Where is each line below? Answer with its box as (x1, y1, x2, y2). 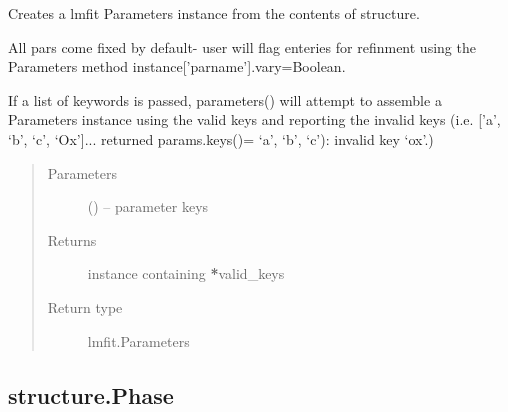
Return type (47, 296, 123, 317)
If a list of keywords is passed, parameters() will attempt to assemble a (8, 89, 442, 110)
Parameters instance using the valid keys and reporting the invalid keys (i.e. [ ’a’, (8, 109, 501, 130)
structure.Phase (8, 379, 174, 410)
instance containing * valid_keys (87, 263, 285, 284)
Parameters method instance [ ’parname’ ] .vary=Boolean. (8, 56, 346, 77)
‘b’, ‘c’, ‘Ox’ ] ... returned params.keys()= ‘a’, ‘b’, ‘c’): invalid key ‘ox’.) (8, 128, 434, 149)
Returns (47, 229, 97, 250)
